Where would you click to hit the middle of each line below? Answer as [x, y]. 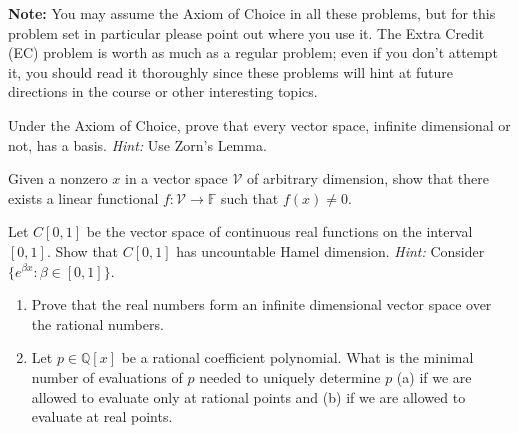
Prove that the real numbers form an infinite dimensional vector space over [261, 304]
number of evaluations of [107, 376]
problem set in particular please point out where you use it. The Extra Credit [246, 32]
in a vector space [176, 178]
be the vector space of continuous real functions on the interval [279, 231]
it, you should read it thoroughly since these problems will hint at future [231, 71]
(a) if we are [434, 376]
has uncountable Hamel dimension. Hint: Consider [330, 250]
